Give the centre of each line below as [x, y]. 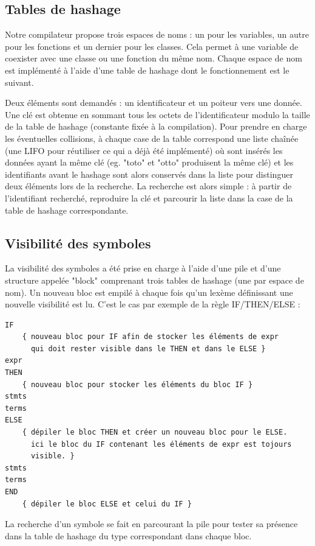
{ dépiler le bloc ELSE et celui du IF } [107, 504]
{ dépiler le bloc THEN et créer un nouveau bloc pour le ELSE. [155, 432]
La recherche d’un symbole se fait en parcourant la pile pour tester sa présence [151, 524]
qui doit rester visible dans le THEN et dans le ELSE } [148, 348]
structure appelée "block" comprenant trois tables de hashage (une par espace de [154, 280]
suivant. [19, 82]
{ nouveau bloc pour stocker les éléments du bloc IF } [137, 384]
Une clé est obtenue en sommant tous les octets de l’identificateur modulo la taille [157, 114]
